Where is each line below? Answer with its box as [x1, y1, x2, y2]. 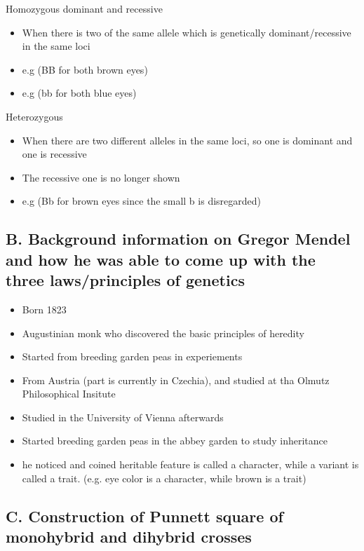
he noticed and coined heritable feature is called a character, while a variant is [22, 457, 359, 472]
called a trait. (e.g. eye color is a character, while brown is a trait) [22, 470, 306, 485]
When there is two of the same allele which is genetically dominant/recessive [22, 25, 351, 39]
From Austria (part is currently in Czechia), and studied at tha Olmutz [22, 372, 330, 387]
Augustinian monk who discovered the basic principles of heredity [22, 325, 304, 340]
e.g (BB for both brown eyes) [22, 62, 148, 76]
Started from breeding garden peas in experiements [22, 349, 243, 364]
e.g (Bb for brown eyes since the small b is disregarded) [22, 193, 261, 208]
